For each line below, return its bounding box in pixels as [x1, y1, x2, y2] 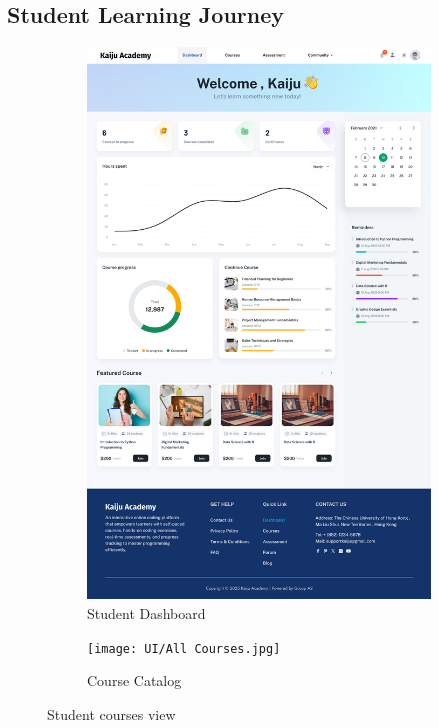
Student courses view [47, 703, 176, 724]
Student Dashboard [87, 602, 206, 623]
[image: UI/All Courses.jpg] [87, 641, 281, 656]
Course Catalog [87, 670, 182, 691]
